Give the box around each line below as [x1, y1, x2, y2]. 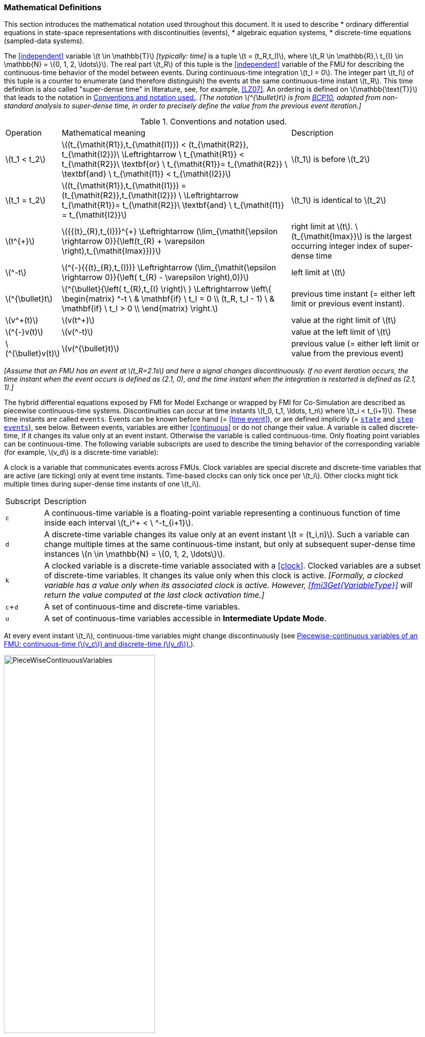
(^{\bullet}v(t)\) [5, 348, 60, 359]
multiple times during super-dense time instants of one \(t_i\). [4, 480, 201, 488]
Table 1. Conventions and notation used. [140, 117, 287, 127]
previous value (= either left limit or [291, 339, 420, 349]
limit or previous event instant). [291, 299, 405, 309]
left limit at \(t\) [291, 267, 346, 278]
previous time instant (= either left [291, 289, 415, 299]
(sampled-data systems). [4, 37, 84, 45]
